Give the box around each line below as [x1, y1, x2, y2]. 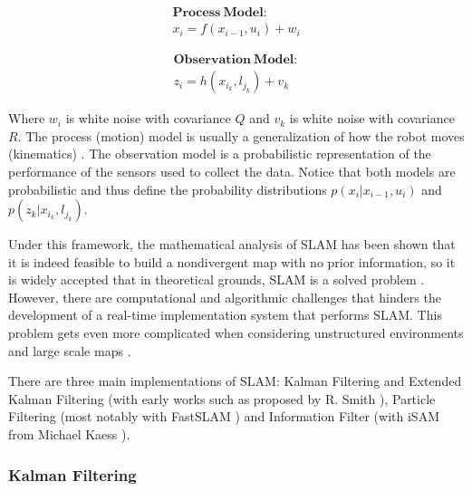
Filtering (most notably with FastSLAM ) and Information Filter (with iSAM [8, 407, 439, 426]
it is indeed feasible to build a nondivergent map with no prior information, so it [8, 252, 456, 271]
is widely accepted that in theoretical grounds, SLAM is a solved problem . [8, 270, 425, 289]
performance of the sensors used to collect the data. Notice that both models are [8, 161, 456, 180]
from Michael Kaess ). [8, 425, 130, 444]
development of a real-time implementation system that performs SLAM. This [8, 305, 442, 324]
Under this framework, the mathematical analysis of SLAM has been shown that [8, 235, 456, 254]
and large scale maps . [8, 341, 131, 360]
